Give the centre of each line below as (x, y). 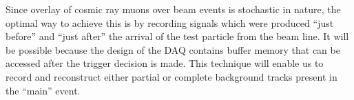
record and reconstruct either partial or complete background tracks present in (171, 76)
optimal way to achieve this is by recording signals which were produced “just (170, 22)
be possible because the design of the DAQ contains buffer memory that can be (173, 49)
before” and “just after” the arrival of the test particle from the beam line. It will (177, 36)
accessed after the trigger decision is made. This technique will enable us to (165, 63)
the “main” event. (43, 90)
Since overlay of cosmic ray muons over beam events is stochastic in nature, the (173, 9)
